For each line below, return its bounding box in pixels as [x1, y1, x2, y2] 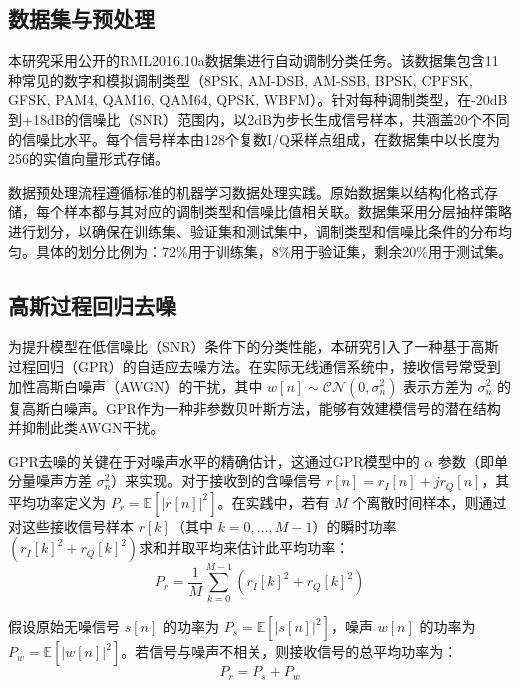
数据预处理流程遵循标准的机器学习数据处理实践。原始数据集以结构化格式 [8, 181, 484, 202]
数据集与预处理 [8, 3, 155, 34]
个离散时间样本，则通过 [352, 491, 507, 512]
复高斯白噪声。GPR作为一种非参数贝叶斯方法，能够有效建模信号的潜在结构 [8, 397, 501, 418]
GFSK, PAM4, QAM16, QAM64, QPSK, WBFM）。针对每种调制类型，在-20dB [8, 89, 508, 110]
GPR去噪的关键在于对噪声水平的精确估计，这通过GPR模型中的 [8, 450, 420, 471]
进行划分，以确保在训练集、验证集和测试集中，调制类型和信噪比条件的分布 [8, 220, 498, 241]
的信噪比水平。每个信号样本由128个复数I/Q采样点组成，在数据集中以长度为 [8, 128, 500, 149]
